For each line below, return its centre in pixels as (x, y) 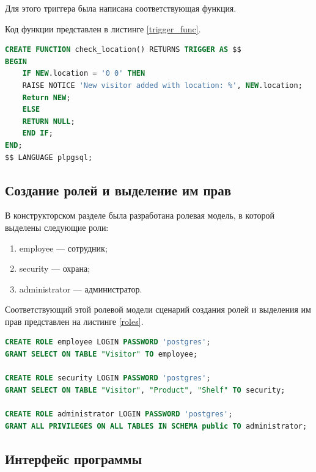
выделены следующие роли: (57, 227)
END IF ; (38, 133)
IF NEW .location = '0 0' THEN (84, 74)
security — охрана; (55, 268)
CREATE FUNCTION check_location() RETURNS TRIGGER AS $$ (123, 50)
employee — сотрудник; (63, 248)
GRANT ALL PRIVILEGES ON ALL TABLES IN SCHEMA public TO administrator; (156, 426)
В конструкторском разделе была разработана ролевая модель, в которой (140, 215)
